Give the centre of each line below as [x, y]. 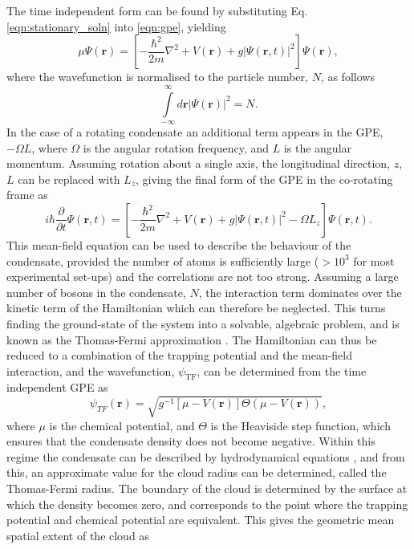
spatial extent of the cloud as [78, 535]
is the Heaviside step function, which [301, 425]
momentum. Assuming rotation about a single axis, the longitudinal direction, [198, 163]
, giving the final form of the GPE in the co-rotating [264, 179]
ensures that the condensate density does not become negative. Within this [191, 441]
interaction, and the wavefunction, [91, 370]
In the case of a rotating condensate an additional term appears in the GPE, [195, 131]
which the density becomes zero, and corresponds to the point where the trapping [207, 504]
